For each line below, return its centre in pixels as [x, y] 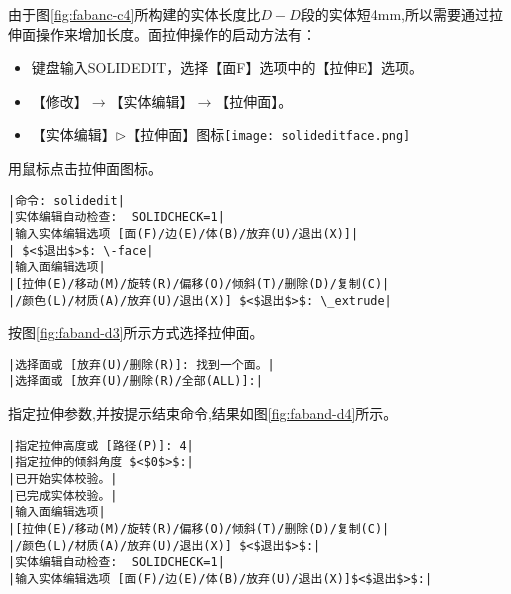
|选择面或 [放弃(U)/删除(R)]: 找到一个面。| [141, 364]
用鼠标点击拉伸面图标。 [85, 168]
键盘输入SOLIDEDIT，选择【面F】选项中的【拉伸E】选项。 [227, 67]
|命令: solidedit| [66, 200]
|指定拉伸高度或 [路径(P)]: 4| [101, 445]
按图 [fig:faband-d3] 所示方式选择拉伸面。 [136, 332]
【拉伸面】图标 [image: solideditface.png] [268, 134]
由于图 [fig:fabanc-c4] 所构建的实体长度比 [134, 14]
